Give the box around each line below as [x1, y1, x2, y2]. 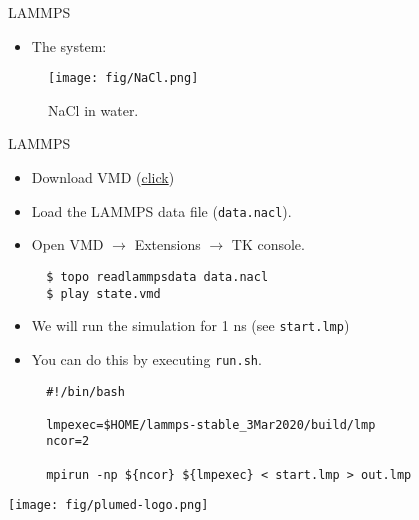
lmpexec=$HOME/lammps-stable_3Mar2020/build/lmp [46, 417, 376, 432]
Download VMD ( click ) [31, 167, 175, 188]
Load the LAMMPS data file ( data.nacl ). [31, 200, 292, 221]
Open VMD [31, 234, 104, 255]
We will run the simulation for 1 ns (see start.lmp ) [31, 315, 350, 336]
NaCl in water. [48, 99, 139, 120]
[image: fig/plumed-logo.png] [8, 498, 209, 513]
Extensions [134, 234, 201, 255]
